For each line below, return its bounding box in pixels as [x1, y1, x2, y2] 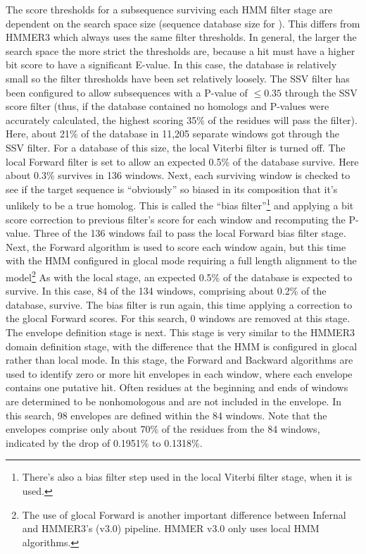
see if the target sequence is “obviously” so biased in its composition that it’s [6, 181, 338, 196]
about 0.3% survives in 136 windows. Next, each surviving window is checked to [6, 168, 351, 183]
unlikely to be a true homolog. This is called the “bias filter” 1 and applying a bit [6, 196, 354, 212]
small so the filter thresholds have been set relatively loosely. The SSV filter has [6, 70, 350, 85]
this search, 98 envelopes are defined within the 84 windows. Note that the [6, 407, 327, 422]
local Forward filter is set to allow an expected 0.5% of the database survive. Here [6, 154, 359, 168]
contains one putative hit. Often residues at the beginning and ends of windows [6, 380, 348, 395]
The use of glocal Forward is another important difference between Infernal [22, 507, 346, 522]
